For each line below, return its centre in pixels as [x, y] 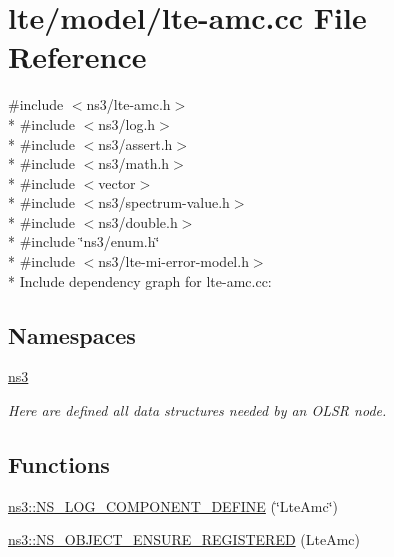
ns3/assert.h [135, 143]
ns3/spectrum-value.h [164, 202]
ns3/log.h [127, 123]
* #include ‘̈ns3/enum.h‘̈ [84, 241]
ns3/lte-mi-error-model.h [173, 261]
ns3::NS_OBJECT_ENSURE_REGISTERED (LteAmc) [184, 539]
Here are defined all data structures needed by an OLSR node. [197, 410]
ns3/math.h [134, 163]
